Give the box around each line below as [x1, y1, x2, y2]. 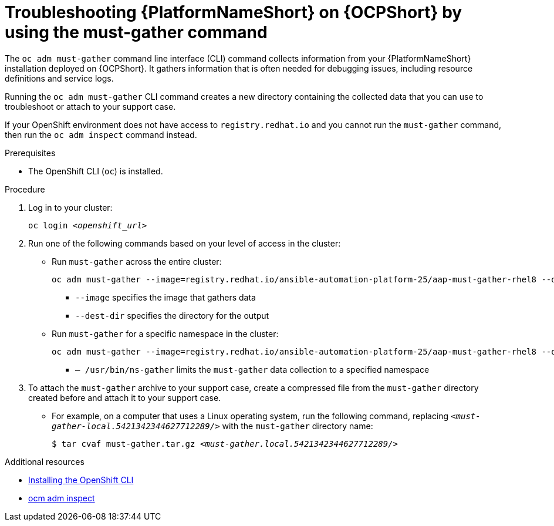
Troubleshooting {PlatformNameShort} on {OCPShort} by [5, 2, 462, 22]
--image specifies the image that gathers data [75, 292, 256, 302]
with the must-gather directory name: [222, 420, 373, 431]
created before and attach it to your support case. [28, 392, 221, 403]
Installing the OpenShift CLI [28, 474, 134, 485]
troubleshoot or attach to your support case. [5, 101, 176, 112]
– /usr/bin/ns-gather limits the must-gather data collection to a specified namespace [75, 364, 430, 375]
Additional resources [5, 456, 85, 467]
